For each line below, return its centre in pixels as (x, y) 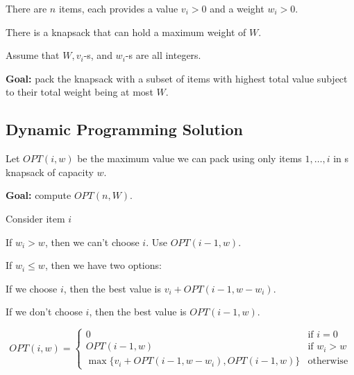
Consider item (35, 218)
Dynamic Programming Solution (124, 129)
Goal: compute (39, 195)
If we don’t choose (44, 312)
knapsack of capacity (50, 172)
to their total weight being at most (79, 92)
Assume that (33, 55)
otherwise (328, 361)
